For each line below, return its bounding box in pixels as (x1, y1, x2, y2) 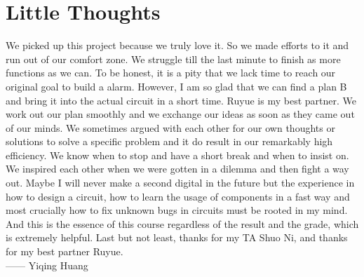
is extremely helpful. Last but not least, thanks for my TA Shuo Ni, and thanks (6, 230, 348, 245)
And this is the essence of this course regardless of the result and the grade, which (6, 216, 359, 231)
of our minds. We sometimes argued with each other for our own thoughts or (6, 120, 335, 135)
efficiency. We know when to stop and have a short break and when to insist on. (6, 147, 349, 162)
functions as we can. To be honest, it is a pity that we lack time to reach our (6, 65, 336, 80)
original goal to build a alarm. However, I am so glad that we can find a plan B (6, 79, 347, 93)
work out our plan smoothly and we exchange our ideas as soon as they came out (6, 107, 355, 121)
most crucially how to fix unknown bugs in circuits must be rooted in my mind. (6, 203, 348, 217)
